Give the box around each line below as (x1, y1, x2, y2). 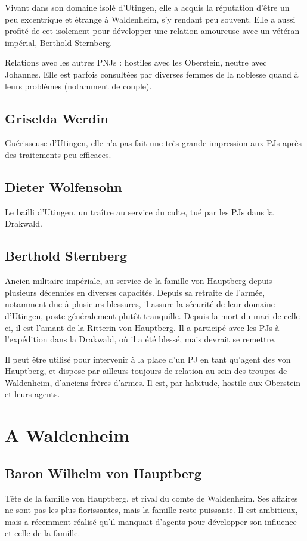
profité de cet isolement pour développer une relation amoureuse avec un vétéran (5, 24, 300, 37)
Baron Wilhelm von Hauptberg (5, 463, 201, 482)
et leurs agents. (5, 388, 60, 400)
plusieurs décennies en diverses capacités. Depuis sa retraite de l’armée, (5, 286, 265, 298)
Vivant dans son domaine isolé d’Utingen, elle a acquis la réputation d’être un (5, 1, 290, 13)
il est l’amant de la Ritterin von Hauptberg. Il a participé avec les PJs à (15, 321, 280, 333)
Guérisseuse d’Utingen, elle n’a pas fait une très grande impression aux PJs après (5, 137, 302, 149)
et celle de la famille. (5, 527, 80, 539)
